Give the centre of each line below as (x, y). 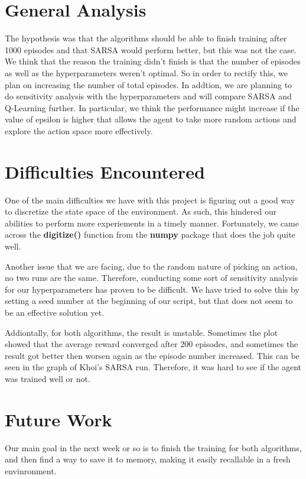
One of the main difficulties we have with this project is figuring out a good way (150, 200)
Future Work (58, 419)
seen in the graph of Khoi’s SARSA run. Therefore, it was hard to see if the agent (153, 367)
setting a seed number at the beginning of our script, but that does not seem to (149, 301)
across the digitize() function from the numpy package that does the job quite (150, 234)
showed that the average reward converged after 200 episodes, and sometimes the (152, 344)
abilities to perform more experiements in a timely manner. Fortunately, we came (152, 223)
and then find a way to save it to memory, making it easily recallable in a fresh (148, 459)
